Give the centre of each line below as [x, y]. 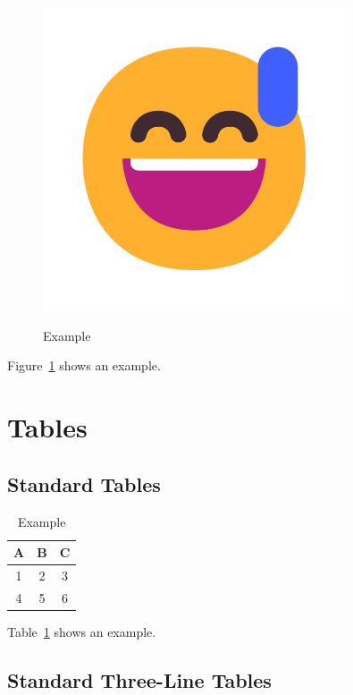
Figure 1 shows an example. [84, 365]
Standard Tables [84, 483]
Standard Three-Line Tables [139, 679]
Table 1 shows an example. [82, 631]
